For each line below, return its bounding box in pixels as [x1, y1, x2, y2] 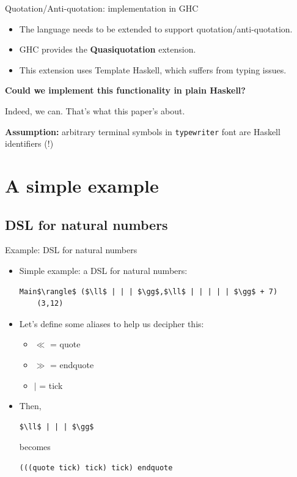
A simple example [5, 173, 159, 198]
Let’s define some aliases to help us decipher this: [19, 317, 204, 330]
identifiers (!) [5, 137, 54, 150]
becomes [19, 440, 51, 453]
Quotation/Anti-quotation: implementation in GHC [5, 2, 199, 14]
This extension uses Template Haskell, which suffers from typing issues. [19, 63, 287, 76]
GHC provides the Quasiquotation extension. [19, 43, 196, 56]
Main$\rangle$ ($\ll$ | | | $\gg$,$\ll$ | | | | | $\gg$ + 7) [19, 287, 278, 296]
